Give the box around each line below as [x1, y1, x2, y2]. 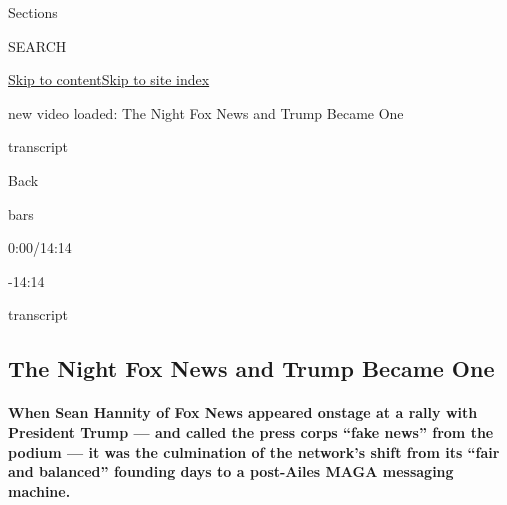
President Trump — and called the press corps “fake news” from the [8, 421, 494, 442]
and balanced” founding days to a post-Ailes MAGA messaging [8, 461, 454, 482]
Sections [8, 2, 58, 22]
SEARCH [8, 35, 67, 56]
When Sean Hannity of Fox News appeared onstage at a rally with [8, 402, 478, 423]
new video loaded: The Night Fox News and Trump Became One [8, 102, 404, 123]
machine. [8, 480, 71, 501]
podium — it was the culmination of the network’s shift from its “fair [8, 441, 500, 462]
